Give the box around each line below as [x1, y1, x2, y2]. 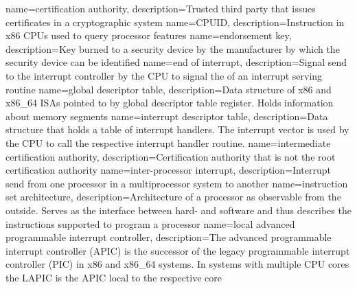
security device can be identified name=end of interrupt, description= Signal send [5, 55, 347, 69]
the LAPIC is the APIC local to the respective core [5, 270, 222, 284]
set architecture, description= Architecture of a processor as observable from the [5, 189, 341, 204]
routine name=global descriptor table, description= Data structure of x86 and [5, 82, 332, 96]
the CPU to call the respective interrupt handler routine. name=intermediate [5, 135, 331, 150]
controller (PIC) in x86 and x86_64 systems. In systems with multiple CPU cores [5, 257, 349, 271]
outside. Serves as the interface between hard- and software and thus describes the [5, 203, 352, 217]
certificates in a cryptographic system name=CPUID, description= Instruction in [5, 14, 345, 29]
